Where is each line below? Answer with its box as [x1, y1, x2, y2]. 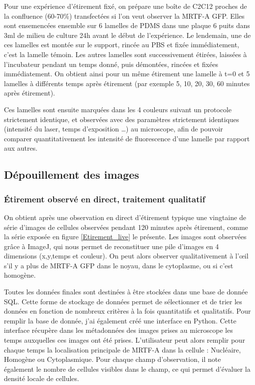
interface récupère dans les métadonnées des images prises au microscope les [4, 325, 233, 335]
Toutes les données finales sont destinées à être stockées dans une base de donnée [4, 287, 248, 297]
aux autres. [4, 143, 38, 153]
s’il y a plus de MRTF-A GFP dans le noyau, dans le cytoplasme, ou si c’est [4, 260, 233, 270]
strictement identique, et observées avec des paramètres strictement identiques [4, 114, 239, 124]
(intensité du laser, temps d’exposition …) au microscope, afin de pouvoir [4, 124, 223, 134]
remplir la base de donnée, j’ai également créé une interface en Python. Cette [4, 315, 236, 325]
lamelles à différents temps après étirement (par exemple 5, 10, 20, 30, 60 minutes [4, 78, 250, 88]
